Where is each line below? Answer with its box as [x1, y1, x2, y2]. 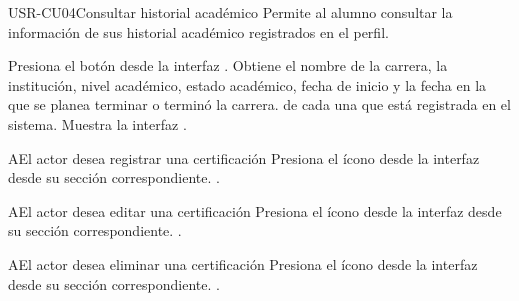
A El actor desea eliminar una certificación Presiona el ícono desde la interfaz [8, 253, 478, 274]
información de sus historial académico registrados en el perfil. [8, 21, 389, 42]
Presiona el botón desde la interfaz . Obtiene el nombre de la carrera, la [8, 55, 448, 76]
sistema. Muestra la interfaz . [8, 113, 187, 134]
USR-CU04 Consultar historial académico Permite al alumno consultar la [8, 2, 453, 22]
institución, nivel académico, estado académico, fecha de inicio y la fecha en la [8, 74, 487, 95]
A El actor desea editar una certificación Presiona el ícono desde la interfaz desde [8, 200, 502, 221]
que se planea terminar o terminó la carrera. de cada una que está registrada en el [8, 94, 511, 115]
